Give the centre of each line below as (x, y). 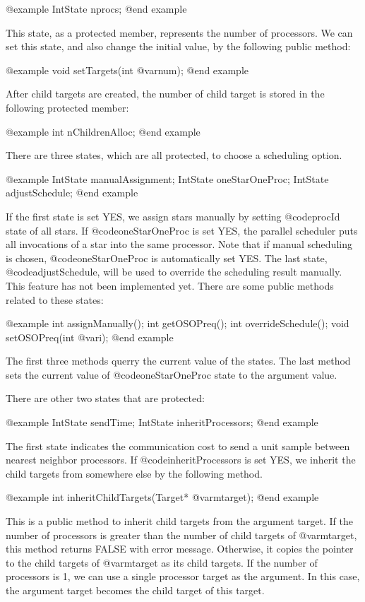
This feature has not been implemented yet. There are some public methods (170, 285)
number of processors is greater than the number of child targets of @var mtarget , (181, 535)
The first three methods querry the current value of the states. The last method (178, 361)
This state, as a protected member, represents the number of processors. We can (179, 32)
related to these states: (55, 299)
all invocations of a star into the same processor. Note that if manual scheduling (179, 244)
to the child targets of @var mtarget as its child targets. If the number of (162, 562)
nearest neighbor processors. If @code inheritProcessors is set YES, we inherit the (181, 460)
